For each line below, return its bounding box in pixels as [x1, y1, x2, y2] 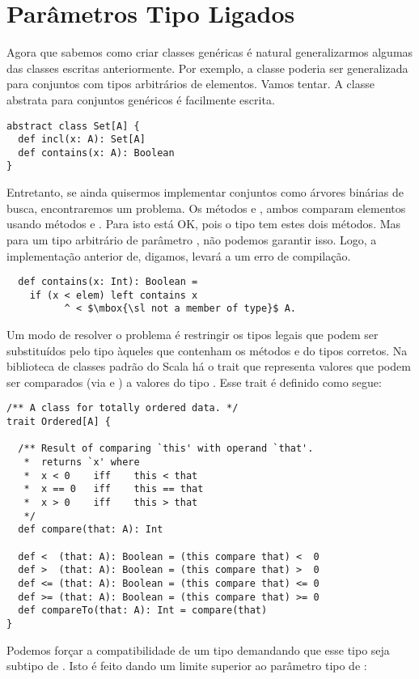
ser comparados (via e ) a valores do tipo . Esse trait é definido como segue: [6, 373, 382, 390]
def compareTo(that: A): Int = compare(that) [18, 605, 268, 617]
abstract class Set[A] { [6, 120, 140, 132]
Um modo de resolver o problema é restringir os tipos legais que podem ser [6, 326, 379, 343]
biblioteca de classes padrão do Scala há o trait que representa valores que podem [6, 358, 411, 375]
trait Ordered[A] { [6, 416, 111, 428]
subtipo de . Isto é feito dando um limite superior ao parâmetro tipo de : [6, 657, 367, 674]
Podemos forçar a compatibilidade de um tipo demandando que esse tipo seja [6, 641, 390, 658]
